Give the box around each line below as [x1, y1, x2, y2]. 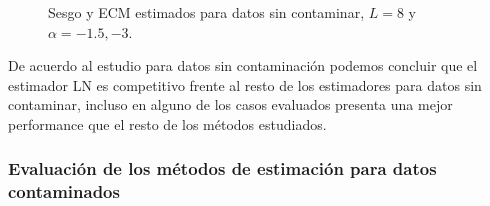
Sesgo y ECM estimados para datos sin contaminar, [48, 2, 365, 22]
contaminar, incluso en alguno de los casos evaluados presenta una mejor [8, 94, 453, 115]
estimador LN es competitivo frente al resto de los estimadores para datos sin [8, 74, 482, 95]
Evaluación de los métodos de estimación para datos [8, 156, 437, 181]
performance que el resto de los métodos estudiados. [8, 113, 327, 134]
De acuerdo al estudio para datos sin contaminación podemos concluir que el [8, 55, 478, 76]
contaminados [8, 179, 120, 204]
